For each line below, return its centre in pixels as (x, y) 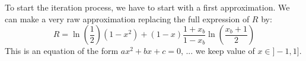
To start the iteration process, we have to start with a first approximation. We (147, 7)
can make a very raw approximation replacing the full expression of (127, 18)
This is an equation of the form (62, 51)
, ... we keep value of (218, 51)
